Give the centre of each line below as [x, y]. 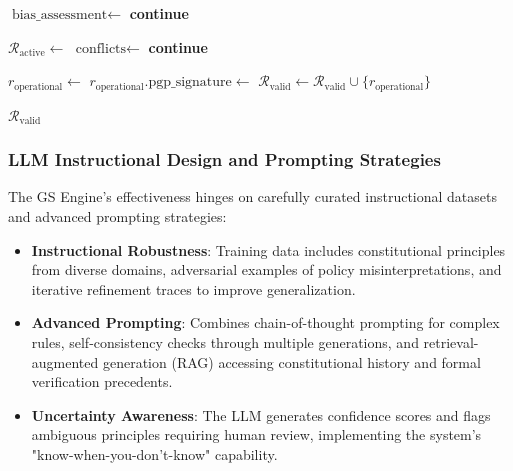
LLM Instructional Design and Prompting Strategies [224, 159]
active [32, 53]
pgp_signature [190, 82]
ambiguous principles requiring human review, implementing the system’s [256, 434]
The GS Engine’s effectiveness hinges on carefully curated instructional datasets [252, 196]
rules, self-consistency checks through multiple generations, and [225, 342]
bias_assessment [59, 15]
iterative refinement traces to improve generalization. [193, 288]
